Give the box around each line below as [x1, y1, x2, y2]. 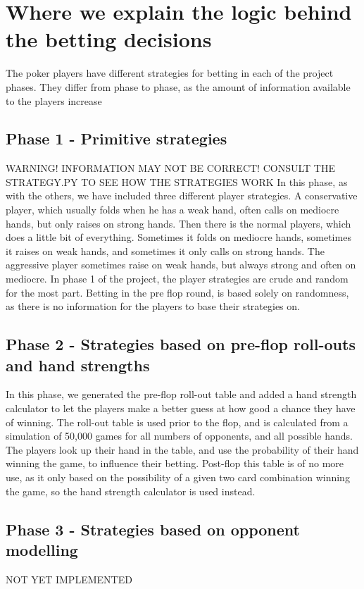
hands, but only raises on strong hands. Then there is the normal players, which [6, 216, 351, 230]
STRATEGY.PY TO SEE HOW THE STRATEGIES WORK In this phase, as [6, 174, 348, 189]
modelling [6, 538, 78, 560]
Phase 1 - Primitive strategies [6, 128, 227, 149]
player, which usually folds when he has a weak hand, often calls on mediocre [6, 202, 339, 217]
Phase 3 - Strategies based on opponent [6, 518, 300, 540]
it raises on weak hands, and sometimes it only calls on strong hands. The [6, 243, 325, 258]
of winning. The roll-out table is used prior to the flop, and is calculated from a [6, 414, 349, 429]
